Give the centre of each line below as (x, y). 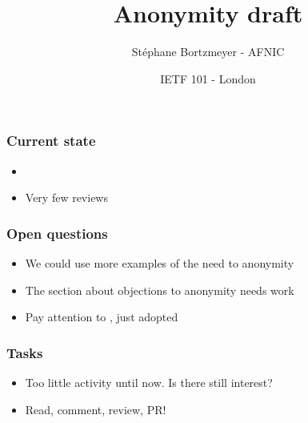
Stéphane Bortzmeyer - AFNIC (208, 52)
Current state (51, 141)
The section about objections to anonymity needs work (160, 290)
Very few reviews (66, 197)
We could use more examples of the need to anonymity (160, 263)
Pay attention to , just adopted (102, 317)
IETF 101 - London (208, 78)
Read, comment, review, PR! (96, 409)
